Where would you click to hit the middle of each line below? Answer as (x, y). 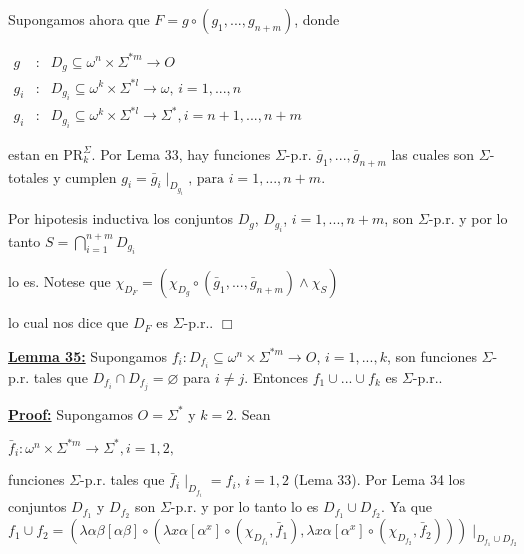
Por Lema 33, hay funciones (185, 153)
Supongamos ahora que (79, 19)
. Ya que (407, 506)
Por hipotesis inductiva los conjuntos (120, 218)
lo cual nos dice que (68, 322)
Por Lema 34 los (415, 479)
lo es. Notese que (59, 281)
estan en (33, 153)
